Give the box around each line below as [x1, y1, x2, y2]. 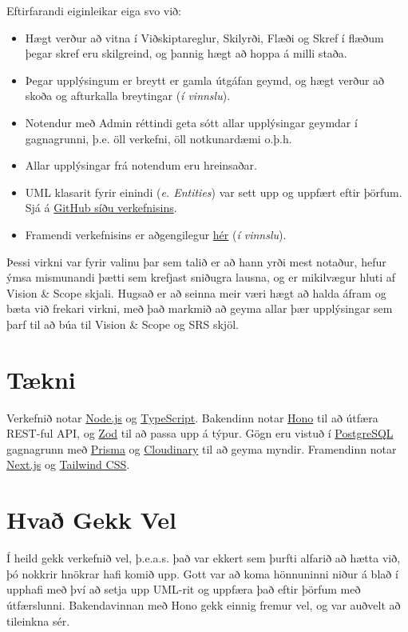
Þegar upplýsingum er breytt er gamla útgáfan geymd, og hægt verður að [25, 71, 385, 88]
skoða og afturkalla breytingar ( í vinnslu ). [25, 87, 231, 104]
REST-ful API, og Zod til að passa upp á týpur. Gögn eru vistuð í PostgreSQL [6, 425, 394, 442]
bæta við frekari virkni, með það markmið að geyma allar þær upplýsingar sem [6, 300, 393, 317]
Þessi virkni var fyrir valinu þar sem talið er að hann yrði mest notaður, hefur [6, 253, 386, 270]
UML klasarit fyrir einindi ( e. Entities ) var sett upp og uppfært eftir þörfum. [25, 183, 402, 200]
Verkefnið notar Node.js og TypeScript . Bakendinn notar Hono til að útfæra [6, 409, 378, 426]
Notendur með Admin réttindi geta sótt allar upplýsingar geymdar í [25, 114, 358, 130]
